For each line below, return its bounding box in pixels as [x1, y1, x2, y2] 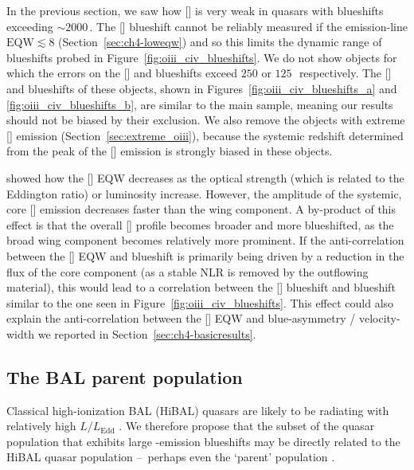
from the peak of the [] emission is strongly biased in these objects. [6, 143, 333, 159]
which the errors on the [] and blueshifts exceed [6, 65, 238, 81]
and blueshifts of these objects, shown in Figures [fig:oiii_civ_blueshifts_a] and [6, 80, 397, 96]
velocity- [358, 310, 400, 327]
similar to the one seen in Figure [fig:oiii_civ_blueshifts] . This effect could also [6, 294, 394, 311]
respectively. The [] [299, 65, 392, 81]
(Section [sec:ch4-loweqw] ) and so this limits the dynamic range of [58, 33, 382, 50]
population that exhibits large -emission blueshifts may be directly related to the [6, 433, 400, 449]
